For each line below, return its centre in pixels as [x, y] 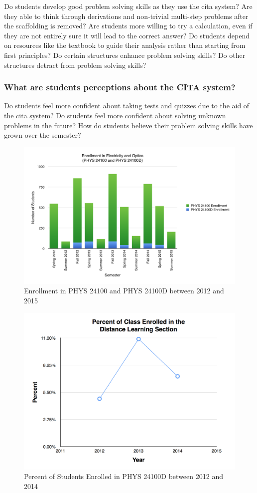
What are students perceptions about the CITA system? [120, 87]
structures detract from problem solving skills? [75, 65]
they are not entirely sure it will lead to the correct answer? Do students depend [127, 35]
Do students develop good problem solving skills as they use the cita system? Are [128, 6]
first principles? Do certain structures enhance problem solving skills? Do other [125, 55]
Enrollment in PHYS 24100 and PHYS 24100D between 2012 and [124, 291]
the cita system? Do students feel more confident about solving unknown [115, 115]
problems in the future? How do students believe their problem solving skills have [128, 125]
